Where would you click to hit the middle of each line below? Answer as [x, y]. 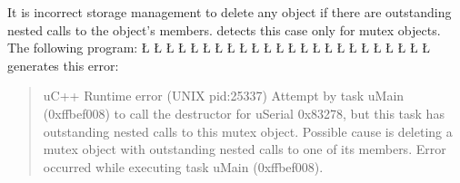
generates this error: [63, 65]
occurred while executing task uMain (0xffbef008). [183, 166]
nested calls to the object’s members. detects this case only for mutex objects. [224, 29]
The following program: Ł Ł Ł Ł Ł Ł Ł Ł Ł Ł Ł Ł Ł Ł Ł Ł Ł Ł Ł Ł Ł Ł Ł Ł [219, 48]
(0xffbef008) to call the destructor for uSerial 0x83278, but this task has [244, 113]
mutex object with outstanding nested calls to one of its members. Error [245, 149]
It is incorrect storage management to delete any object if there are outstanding [230, 12]
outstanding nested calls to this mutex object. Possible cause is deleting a [248, 131]
